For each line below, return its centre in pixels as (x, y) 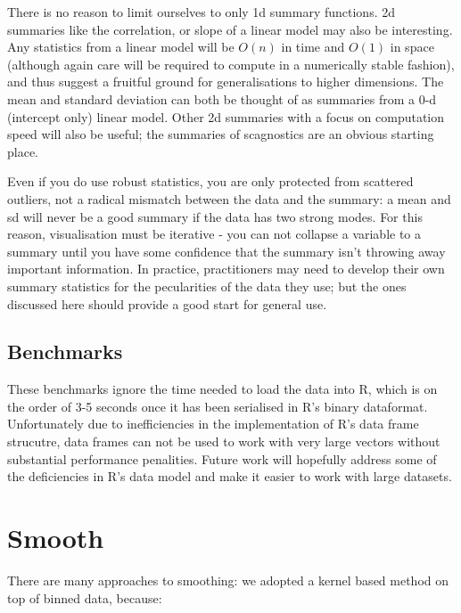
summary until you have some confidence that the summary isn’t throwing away (226, 251)
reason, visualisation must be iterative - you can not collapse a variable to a (214, 234)
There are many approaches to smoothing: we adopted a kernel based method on (228, 580)
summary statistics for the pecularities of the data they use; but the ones (207, 286)
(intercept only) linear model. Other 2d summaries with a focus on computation (226, 116)
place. (23, 151)
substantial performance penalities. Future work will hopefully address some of (222, 458)
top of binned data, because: (85, 597)
